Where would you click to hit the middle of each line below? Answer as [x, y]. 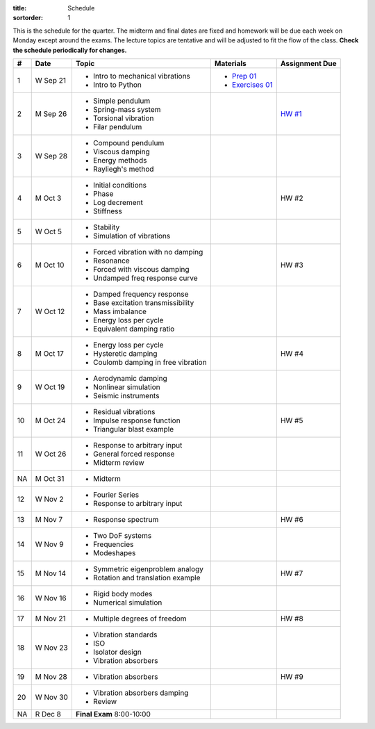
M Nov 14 [50, 573]
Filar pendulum [117, 126]
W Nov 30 [52, 697]
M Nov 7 [49, 519]
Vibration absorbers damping [141, 693]
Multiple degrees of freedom [140, 619]
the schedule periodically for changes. [70, 50]
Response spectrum [126, 519]
